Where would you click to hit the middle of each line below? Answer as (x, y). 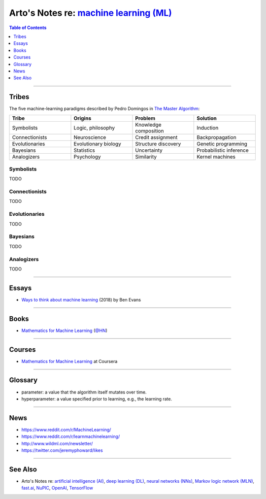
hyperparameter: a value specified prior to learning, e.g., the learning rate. (97, 399)
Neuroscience (90, 137)
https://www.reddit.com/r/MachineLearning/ (66, 430)
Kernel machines (216, 157)
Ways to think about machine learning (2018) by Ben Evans (81, 299)
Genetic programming (222, 144)
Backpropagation (216, 137)
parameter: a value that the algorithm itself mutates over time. (84, 392)
